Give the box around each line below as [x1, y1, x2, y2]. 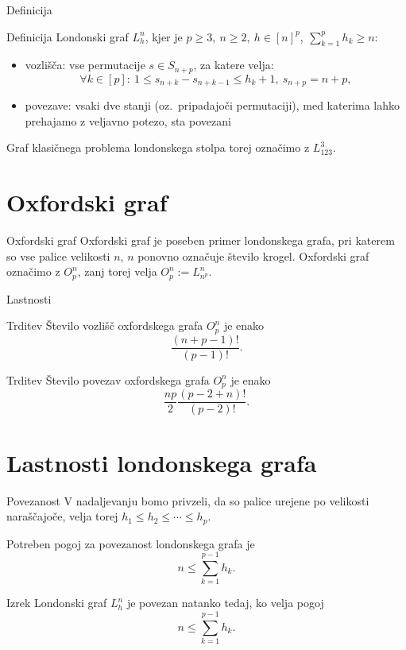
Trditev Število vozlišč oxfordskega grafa [6, 317, 203, 334]
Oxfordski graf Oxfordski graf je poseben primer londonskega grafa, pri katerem [6, 232, 395, 249]
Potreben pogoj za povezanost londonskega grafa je [6, 535, 255, 551]
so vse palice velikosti [6, 247, 110, 264]
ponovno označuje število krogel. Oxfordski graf [137, 247, 369, 264]
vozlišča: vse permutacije [25, 56, 145, 73]
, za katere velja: [193, 56, 274, 73]
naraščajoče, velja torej [6, 508, 118, 524]
